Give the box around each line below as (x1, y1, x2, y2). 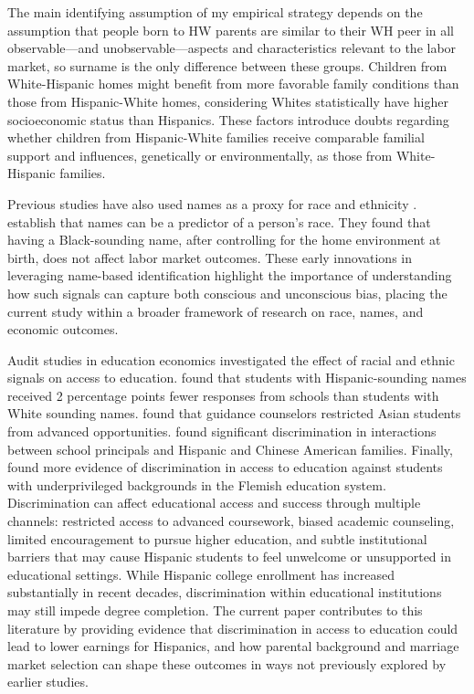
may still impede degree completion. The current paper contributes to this (7, 601, 423, 619)
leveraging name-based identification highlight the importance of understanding (7, 266, 452, 285)
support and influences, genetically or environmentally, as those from (7, 145, 393, 164)
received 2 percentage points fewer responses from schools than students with (7, 385, 439, 405)
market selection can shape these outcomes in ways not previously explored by (7, 654, 447, 673)
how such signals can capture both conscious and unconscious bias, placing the (7, 283, 448, 302)
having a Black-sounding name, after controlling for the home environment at (7, 230, 441, 249)
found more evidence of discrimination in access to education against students (7, 457, 443, 477)
